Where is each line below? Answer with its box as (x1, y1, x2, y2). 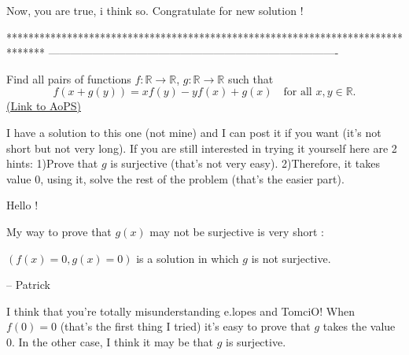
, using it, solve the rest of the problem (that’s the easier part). (40, 170, 345, 187)
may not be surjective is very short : (149, 223, 324, 239)
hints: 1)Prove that (6, 155, 98, 172)
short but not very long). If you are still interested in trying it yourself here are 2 (6, 139, 397, 156)
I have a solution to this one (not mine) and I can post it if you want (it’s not (6, 124, 381, 140)
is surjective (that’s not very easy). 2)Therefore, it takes (110, 155, 380, 172)
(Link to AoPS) (6, 98, 81, 114)
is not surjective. (251, 250, 331, 266)
